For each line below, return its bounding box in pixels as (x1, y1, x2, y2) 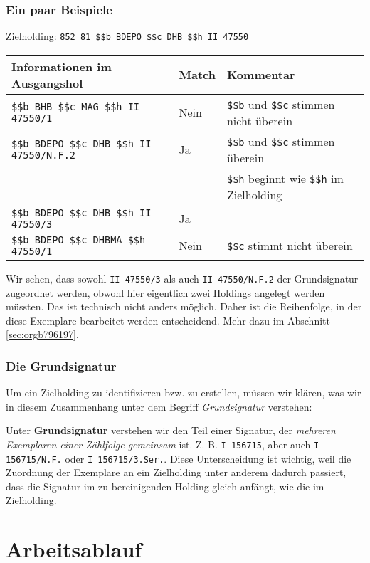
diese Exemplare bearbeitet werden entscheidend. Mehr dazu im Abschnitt (6, 312, 330, 327)
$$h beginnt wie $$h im (226, 169, 344, 186)
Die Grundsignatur (6, 357, 117, 374)
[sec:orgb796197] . (6, 327, 79, 342)
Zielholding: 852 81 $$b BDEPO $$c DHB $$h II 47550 (6, 28, 249, 43)
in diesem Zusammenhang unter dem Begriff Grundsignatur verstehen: (6, 399, 312, 414)
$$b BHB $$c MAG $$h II (11, 100, 140, 112)
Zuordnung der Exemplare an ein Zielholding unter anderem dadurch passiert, (6, 465, 347, 480)
